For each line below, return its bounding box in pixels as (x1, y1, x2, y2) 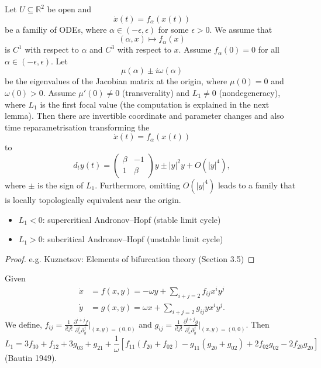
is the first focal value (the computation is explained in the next (40, 98, 270, 110)
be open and (47, 3, 92, 15)
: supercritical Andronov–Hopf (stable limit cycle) (42, 213, 221, 225)
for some (158, 23, 189, 35)
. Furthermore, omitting (95, 178, 181, 191)
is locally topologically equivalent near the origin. (5, 193, 181, 205)
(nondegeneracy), (219, 86, 281, 98)
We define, (5, 318, 42, 330)
